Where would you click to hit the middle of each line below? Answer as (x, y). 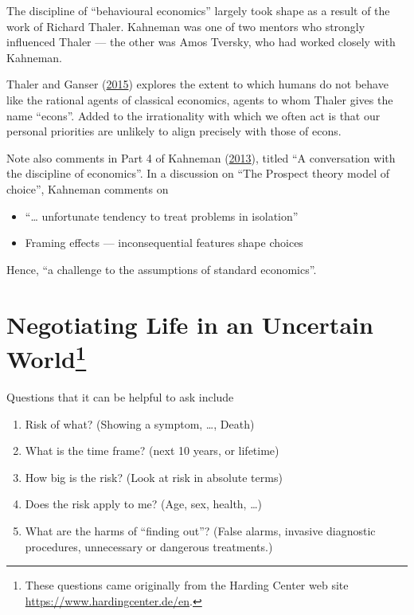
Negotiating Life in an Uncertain (190, 324)
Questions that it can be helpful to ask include (120, 396)
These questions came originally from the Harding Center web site (187, 585)
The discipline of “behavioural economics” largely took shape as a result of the (198, 10)
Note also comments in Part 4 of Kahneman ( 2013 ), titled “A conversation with (201, 157)
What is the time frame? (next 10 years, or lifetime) (152, 450)
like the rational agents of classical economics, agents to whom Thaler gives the (200, 99)
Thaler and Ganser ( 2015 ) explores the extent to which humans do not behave (197, 84)
